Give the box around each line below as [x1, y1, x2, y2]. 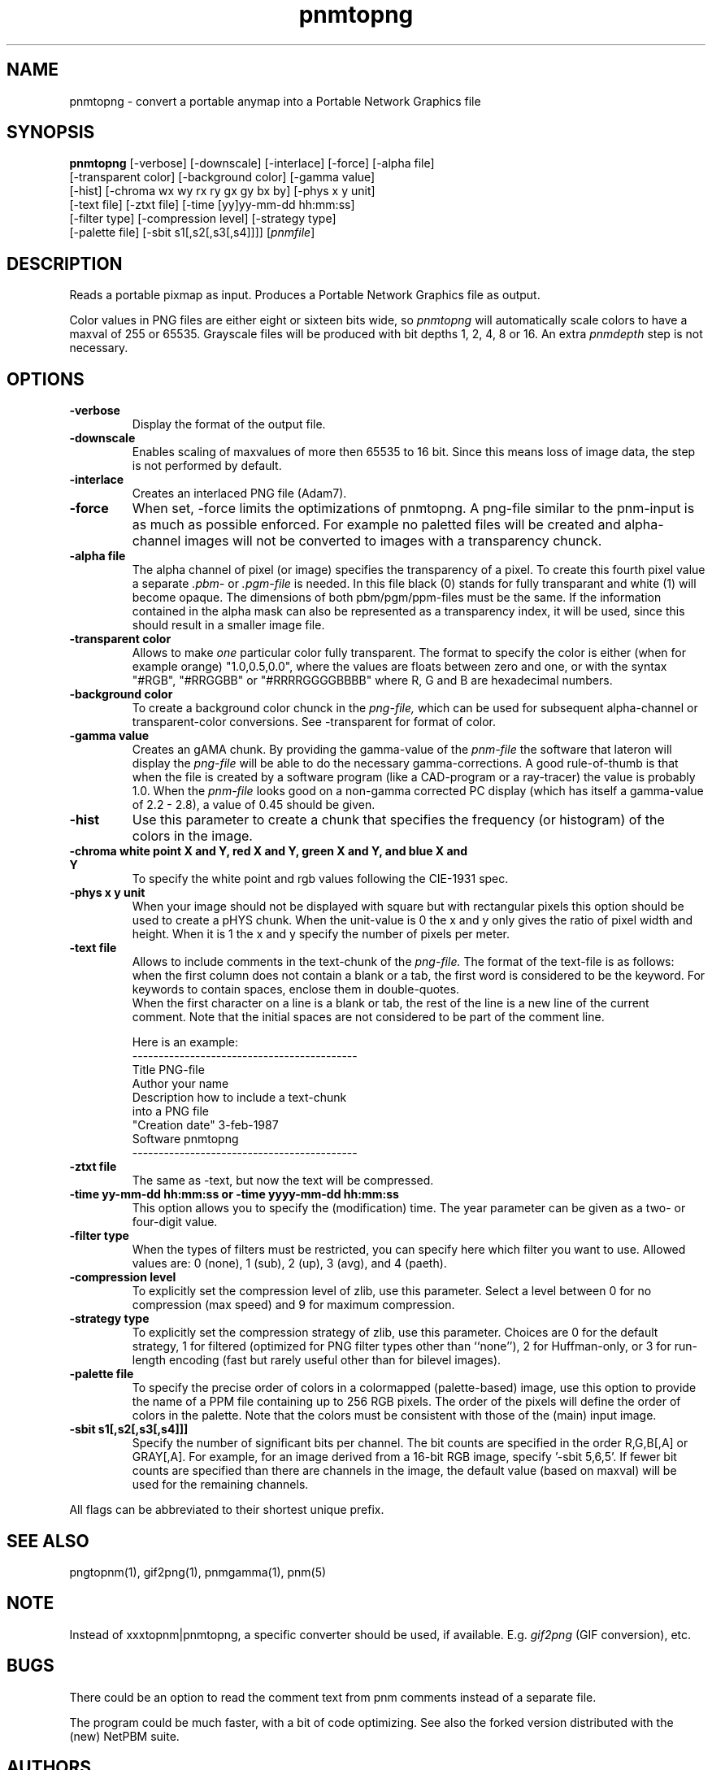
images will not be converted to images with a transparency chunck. [184, 533, 602, 550]
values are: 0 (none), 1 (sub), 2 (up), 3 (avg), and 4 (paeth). [132, 1256, 447, 1271]
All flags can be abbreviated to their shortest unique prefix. [69, 1503, 384, 1517]
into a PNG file [132, 1104, 210, 1119]
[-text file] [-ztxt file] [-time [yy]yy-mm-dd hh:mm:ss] [69, 198, 355, 212]
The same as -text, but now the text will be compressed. [132, 1173, 434, 1188]
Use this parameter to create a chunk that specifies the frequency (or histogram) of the [132, 811, 665, 828]
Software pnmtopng [132, 1132, 239, 1146]
